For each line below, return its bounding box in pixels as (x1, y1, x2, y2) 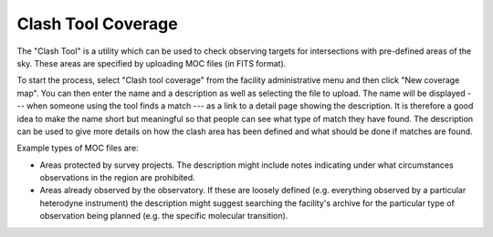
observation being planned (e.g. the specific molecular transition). (39, 211, 288, 222)
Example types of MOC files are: (16, 142, 139, 154)
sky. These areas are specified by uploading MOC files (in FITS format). (16, 57, 287, 68)
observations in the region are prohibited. (39, 172, 195, 183)
